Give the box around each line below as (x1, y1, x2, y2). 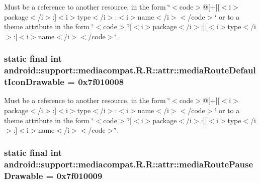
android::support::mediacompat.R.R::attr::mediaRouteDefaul (4, 64, 256, 76)
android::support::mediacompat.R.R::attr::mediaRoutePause (4, 157, 253, 170)
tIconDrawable (4, 75, 64, 88)
